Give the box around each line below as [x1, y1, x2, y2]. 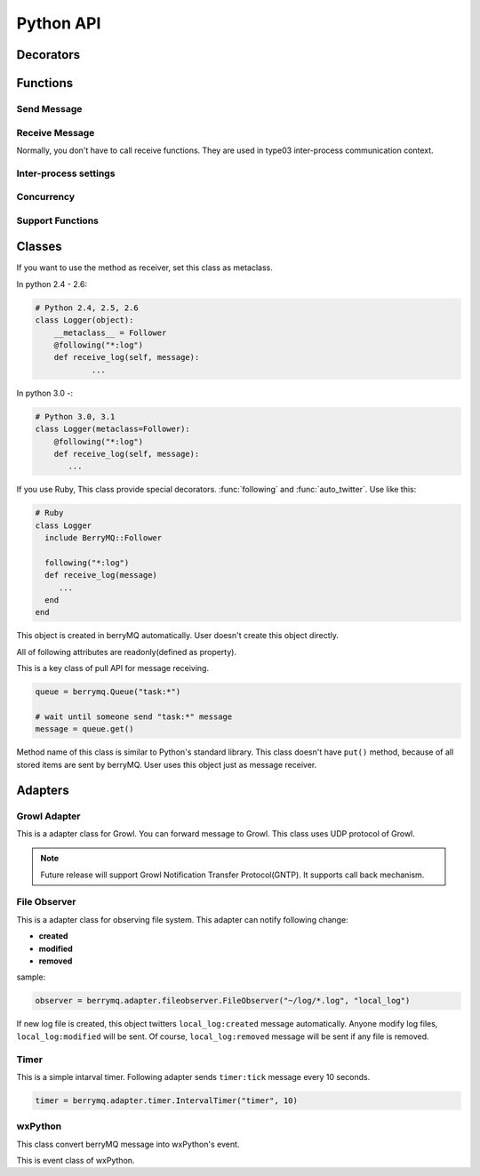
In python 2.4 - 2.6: [16, 278, 88, 289]
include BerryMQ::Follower [44, 533, 163, 543]
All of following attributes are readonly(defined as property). [16, 646, 237, 657]
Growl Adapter [16, 810, 81, 822]
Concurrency [16, 191, 76, 204]
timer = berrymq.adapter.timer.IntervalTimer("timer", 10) [35, 1095, 298, 1106]
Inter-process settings [16, 167, 116, 180]
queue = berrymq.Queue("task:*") [35, 687, 181, 697]
